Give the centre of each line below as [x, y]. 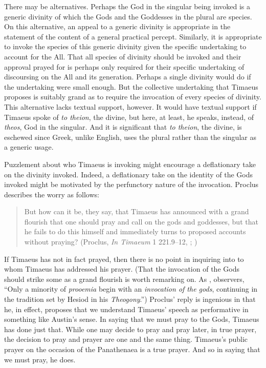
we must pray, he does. [40, 359]
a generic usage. [29, 147]
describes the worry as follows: [52, 194]
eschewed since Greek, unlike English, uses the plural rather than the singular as [130, 137]
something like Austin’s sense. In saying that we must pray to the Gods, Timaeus [132, 319]
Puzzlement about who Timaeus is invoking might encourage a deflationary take [130, 164]
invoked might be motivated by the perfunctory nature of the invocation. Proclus [131, 184]
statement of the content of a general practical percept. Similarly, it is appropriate [133, 36]
